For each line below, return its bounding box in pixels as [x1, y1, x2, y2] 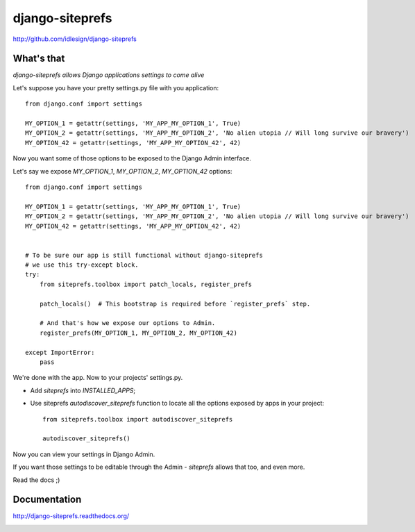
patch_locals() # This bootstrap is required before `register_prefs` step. [39, 299, 311, 308]
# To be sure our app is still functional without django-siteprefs [25, 251, 263, 259]
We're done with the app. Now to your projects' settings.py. [12, 374, 183, 382]
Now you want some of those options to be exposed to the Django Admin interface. [12, 154, 251, 163]
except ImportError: [25, 348, 95, 356]
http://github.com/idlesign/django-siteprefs [12, 35, 137, 43]
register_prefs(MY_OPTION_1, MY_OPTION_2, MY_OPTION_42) [39, 329, 237, 337]
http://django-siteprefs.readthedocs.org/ [12, 512, 130, 520]
